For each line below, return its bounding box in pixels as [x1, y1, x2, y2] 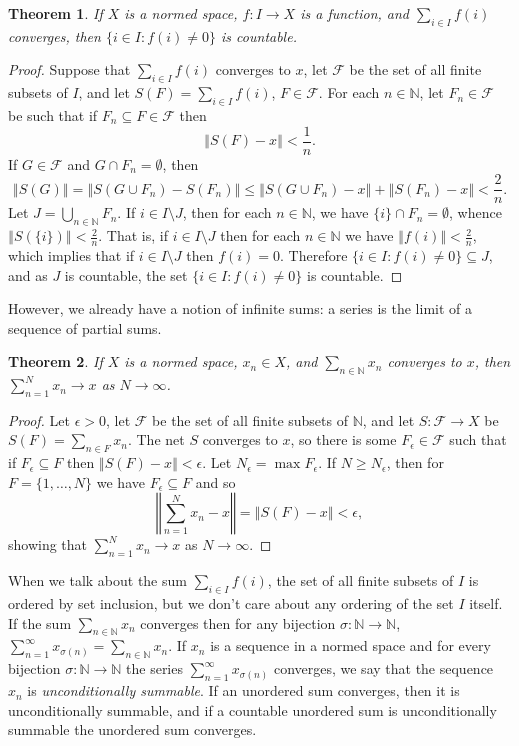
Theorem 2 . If [8, 351, 103, 372]
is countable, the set [64, 264, 188, 285]
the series [126, 658, 183, 679]
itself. [469, 593, 503, 614]
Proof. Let [8, 409, 70, 430]
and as [8, 264, 48, 285]
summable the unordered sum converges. [8, 719, 257, 740]
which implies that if [8, 244, 135, 265]
